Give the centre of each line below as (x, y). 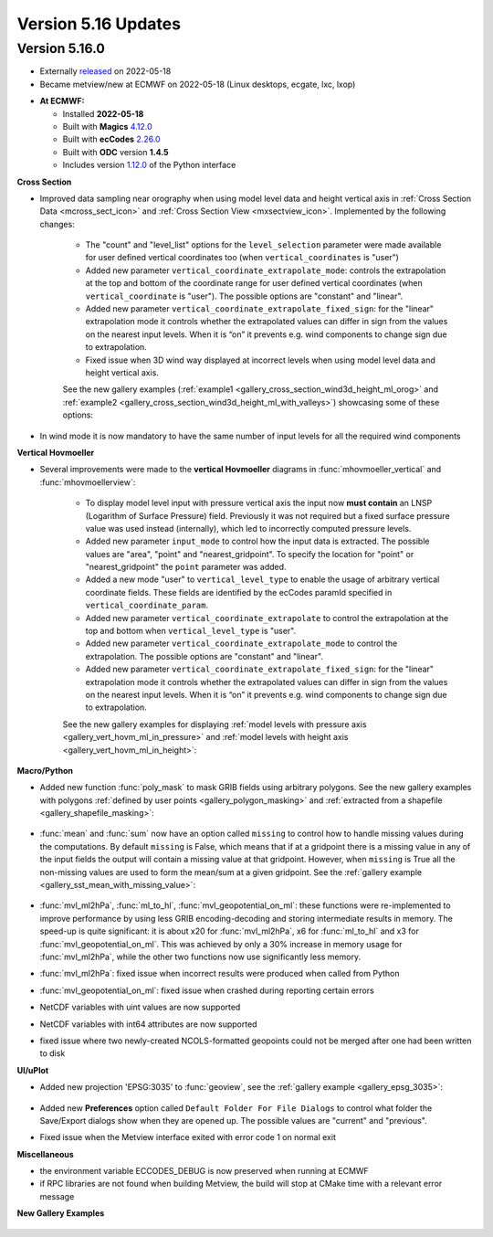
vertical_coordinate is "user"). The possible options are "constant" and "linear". (244, 296)
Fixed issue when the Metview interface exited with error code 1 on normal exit (188, 1137)
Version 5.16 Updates (99, 24)
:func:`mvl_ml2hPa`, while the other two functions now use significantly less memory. (200, 957)
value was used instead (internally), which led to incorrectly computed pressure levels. (248, 528)
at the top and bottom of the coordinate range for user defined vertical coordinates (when (254, 283)
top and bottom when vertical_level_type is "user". (191, 631)
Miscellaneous (46, 1154)
